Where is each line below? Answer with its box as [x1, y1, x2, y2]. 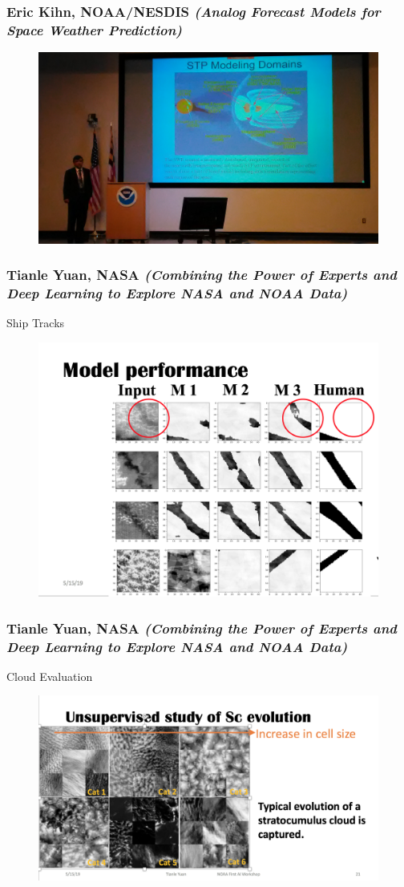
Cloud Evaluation [6, 667, 93, 684]
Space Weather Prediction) [6, 19, 183, 39]
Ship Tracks [6, 314, 65, 331]
